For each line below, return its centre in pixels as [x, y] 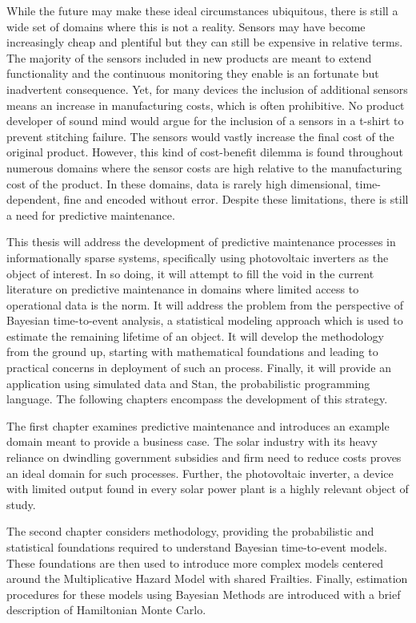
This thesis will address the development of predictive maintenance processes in [201, 242]
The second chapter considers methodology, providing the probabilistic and [190, 531]
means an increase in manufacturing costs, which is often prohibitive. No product [206, 105]
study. [21, 504]
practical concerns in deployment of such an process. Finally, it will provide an [199, 368]
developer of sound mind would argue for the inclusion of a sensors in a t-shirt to [205, 121]
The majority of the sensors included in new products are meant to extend [189, 57]
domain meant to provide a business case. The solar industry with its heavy [192, 441]
